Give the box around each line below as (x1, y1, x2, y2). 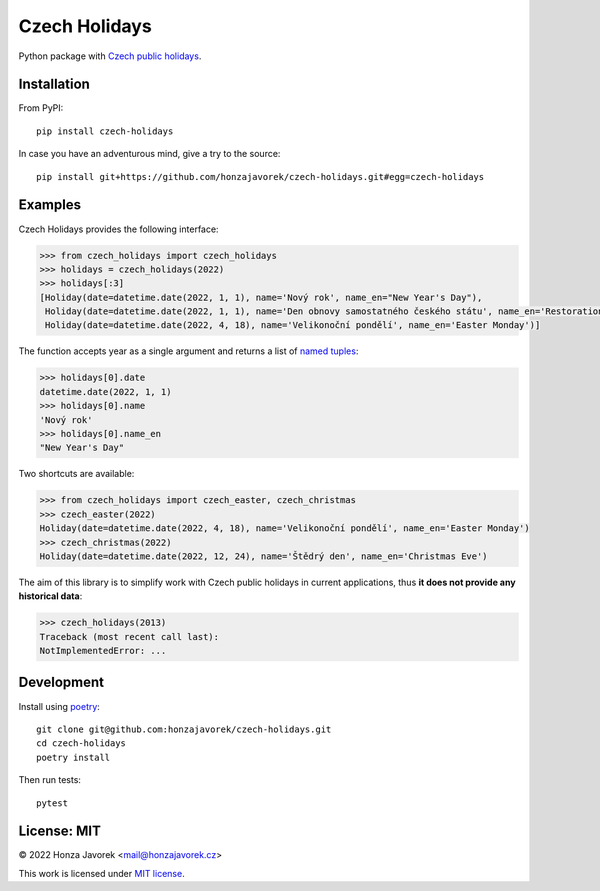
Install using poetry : (18, 700, 100, 712)
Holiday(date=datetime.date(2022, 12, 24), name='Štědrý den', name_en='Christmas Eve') (39, 550, 489, 562)
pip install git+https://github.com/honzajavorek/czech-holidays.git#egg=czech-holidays (36, 171, 485, 182)
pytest (36, 797, 69, 809)
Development (18, 674, 105, 691)
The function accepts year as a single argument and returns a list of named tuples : (18, 345, 359, 357)
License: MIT (18, 823, 102, 840)
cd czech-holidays (36, 738, 127, 749)
